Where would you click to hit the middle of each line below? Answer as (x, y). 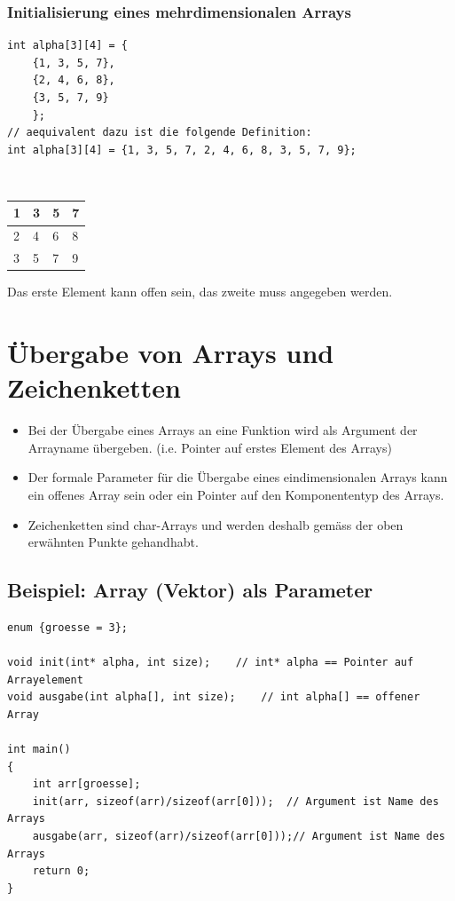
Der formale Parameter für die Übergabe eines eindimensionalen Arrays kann (238, 477)
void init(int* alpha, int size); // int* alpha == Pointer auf (211, 663)
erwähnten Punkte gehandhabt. (113, 542)
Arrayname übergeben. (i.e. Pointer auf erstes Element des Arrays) (210, 447)
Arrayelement (45, 680)
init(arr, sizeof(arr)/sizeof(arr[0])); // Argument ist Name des (235, 801)
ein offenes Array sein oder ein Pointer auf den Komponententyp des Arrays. (236, 494)
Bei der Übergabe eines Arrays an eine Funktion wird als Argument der (223, 430)
